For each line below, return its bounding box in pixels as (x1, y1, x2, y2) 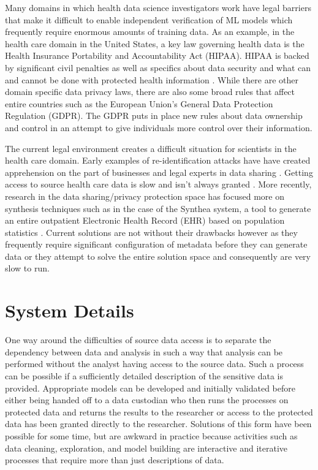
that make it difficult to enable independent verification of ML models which (5, 13, 293, 26)
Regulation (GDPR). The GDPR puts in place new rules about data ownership (5, 109, 303, 122)
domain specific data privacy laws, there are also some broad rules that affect (5, 85, 295, 98)
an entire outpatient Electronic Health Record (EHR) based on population (5, 214, 285, 227)
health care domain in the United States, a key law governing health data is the (5, 37, 305, 50)
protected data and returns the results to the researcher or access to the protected (5, 405, 313, 418)
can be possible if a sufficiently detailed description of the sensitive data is (5, 369, 284, 382)
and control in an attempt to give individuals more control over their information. (5, 121, 312, 134)
